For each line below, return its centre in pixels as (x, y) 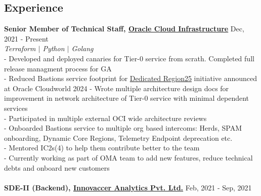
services (16, 108)
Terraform (20, 48)
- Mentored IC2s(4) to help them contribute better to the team (102, 148)
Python (54, 48)
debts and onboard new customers (57, 167)
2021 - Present (26, 38)
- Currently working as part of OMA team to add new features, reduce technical (128, 157)
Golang (82, 48)
